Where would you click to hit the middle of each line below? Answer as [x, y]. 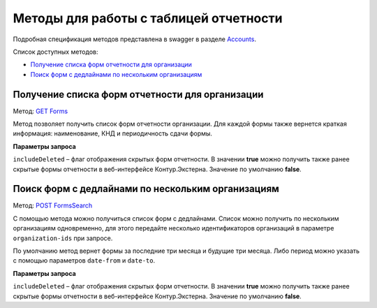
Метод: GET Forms [40, 111]
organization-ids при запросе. [63, 238]
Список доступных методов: [56, 52]
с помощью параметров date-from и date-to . [84, 261]
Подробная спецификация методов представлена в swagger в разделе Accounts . [134, 39]
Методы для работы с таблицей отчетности [148, 18]
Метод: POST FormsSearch [53, 205]
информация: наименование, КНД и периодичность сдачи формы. [113, 133]
